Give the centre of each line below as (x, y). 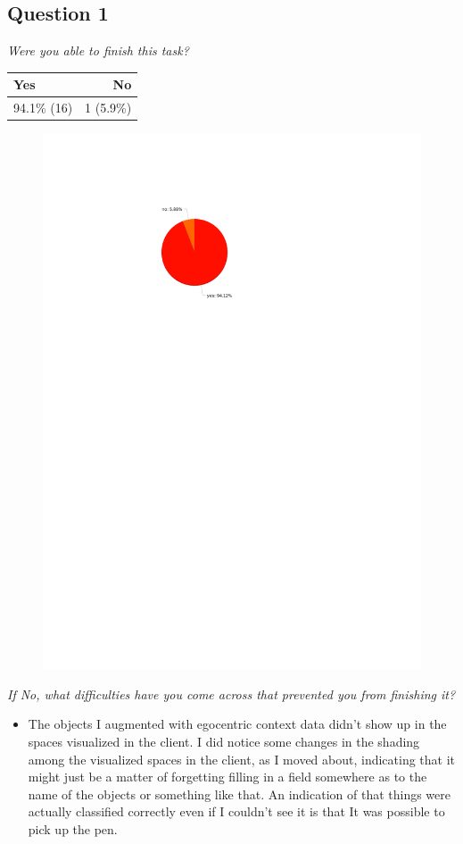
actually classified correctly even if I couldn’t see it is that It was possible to (236, 811)
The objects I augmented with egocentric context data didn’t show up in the (237, 724)
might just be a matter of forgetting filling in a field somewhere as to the (227, 777)
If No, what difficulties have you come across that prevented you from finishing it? (231, 694)
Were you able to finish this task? (98, 50)
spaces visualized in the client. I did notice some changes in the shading (224, 741)
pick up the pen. (73, 828)
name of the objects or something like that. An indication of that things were (239, 794)
